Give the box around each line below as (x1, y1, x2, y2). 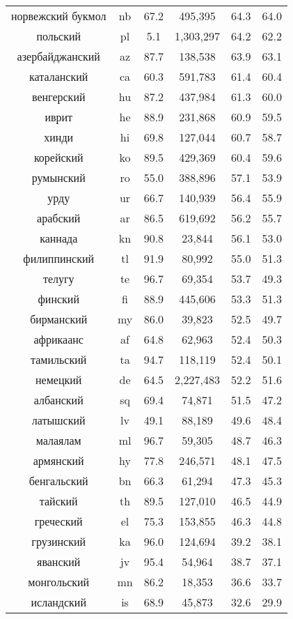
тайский (39, 493, 78, 509)
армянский (33, 452, 84, 468)
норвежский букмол (11, 8, 106, 24)
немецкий (35, 372, 82, 388)
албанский (33, 392, 84, 408)
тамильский (31, 351, 87, 367)
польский (36, 28, 81, 44)
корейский (33, 149, 84, 165)
